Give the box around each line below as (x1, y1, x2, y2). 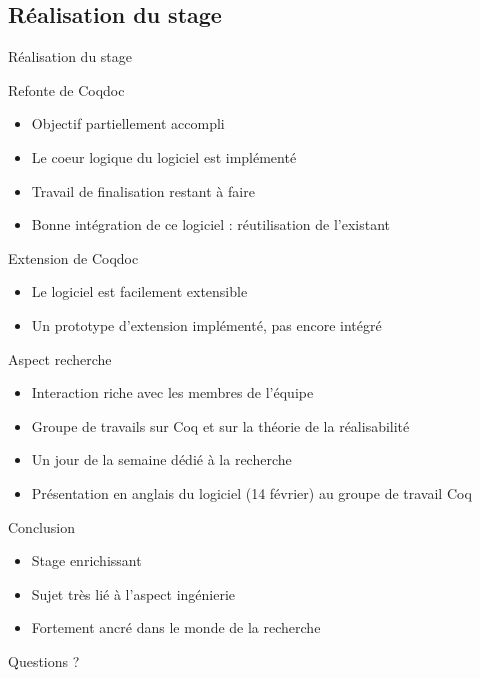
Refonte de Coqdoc (8, 79, 125, 100)
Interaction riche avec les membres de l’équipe (31, 382, 314, 403)
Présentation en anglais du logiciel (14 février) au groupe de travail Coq (31, 482, 472, 503)
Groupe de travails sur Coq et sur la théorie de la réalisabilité (31, 415, 410, 436)
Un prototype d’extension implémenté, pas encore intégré (31, 314, 382, 335)
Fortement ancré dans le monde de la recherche (31, 617, 321, 638)
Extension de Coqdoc (8, 247, 139, 268)
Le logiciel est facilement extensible (31, 281, 248, 302)
